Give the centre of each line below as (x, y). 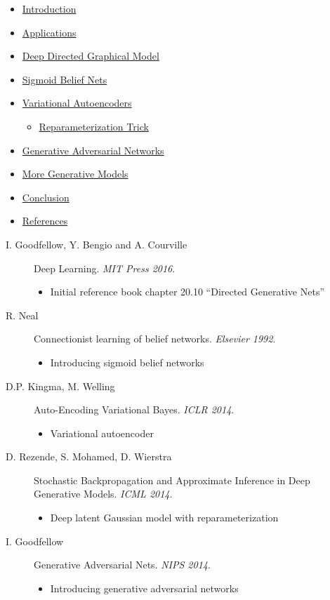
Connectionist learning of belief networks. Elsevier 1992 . (155, 339)
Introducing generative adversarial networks (144, 588)
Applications (49, 32)
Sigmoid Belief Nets (65, 79)
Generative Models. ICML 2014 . (103, 494)
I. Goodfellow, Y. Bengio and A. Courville (97, 244)
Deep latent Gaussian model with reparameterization (164, 518)
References (45, 221)
